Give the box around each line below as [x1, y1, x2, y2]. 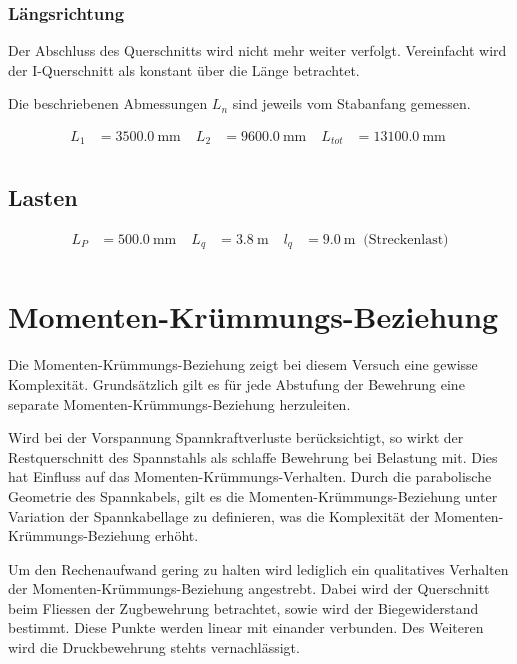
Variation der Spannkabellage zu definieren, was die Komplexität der [8, 505, 430, 526]
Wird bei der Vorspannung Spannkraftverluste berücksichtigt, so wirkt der [8, 427, 464, 448]
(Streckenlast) [363, 232, 449, 247]
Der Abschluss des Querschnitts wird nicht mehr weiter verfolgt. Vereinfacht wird [8, 40, 507, 61]
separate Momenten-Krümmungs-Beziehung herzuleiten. [8, 393, 351, 414]
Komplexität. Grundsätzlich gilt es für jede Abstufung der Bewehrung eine [8, 373, 465, 394]
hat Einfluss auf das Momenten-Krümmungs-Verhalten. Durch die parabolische [8, 466, 492, 487]
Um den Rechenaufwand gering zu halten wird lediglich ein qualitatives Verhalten [8, 558, 509, 579]
